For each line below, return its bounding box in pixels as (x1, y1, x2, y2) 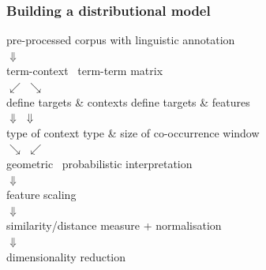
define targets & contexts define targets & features (6, 93, 250, 110)
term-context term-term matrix (6, 62, 163, 79)
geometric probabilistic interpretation (6, 155, 193, 171)
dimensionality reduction (6, 248, 126, 264)
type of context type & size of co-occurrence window (6, 124, 260, 141)
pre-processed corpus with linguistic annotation (6, 32, 235, 48)
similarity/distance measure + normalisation (6, 217, 222, 234)
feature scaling (6, 186, 77, 203)
